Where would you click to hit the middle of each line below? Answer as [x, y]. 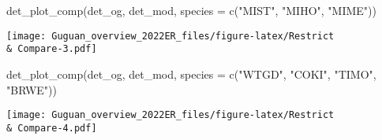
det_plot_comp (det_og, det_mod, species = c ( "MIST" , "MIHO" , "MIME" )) [191, 10]
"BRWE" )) [32, 89]
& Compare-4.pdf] [52, 128]
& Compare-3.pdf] [52, 49]
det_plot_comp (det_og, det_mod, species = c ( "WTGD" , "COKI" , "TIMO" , [191, 74]
